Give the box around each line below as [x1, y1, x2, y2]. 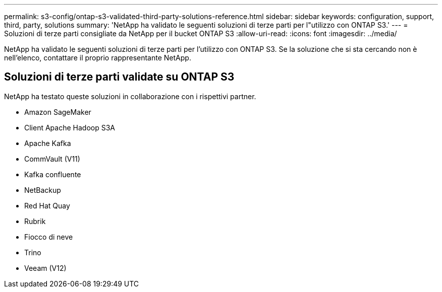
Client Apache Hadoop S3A [24, 123, 115, 132]
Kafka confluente [24, 170, 81, 179]
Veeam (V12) [24, 263, 67, 272]
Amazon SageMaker [24, 107, 91, 116]
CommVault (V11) [24, 154, 80, 163]
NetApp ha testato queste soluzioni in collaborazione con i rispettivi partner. [4, 92, 256, 101]
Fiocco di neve [24, 232, 73, 241]
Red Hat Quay [24, 201, 70, 210]
